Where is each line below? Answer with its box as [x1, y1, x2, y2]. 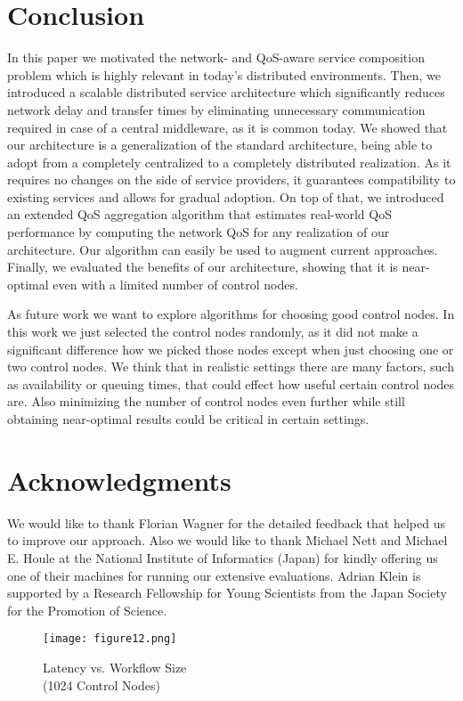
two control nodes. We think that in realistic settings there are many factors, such [7, 357, 454, 376]
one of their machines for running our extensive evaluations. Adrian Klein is [7, 566, 421, 584]
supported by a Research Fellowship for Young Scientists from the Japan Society [7, 583, 447, 602]
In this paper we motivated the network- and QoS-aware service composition [7, 48, 425, 67]
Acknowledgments [7, 461, 231, 498]
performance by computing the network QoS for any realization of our [7, 223, 390, 241]
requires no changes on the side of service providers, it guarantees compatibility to [7, 170, 456, 189]
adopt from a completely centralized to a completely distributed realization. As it [7, 152, 451, 171]
